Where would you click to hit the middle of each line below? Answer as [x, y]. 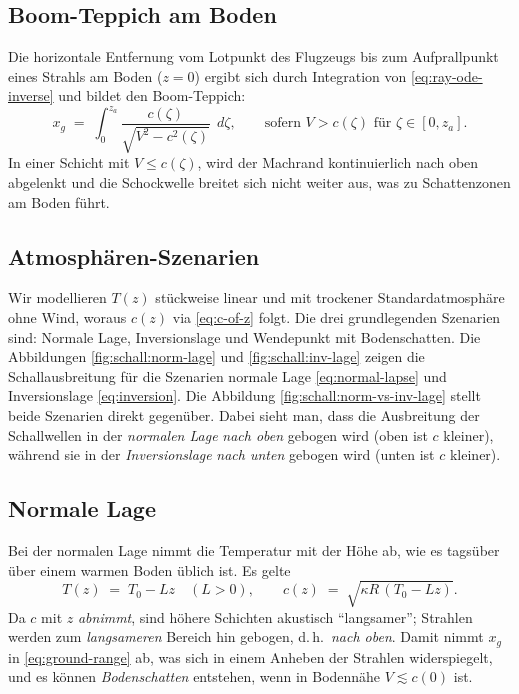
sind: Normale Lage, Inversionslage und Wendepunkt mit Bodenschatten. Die [244, 336]
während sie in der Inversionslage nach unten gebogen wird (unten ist [221, 454]
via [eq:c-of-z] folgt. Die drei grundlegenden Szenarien [336, 317]
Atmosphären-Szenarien [134, 255]
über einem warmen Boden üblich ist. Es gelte [149, 569]
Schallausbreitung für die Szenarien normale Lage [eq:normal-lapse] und [227, 375]
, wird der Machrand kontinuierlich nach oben [338, 162]
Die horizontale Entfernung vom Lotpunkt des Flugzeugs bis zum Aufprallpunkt [253, 56]
